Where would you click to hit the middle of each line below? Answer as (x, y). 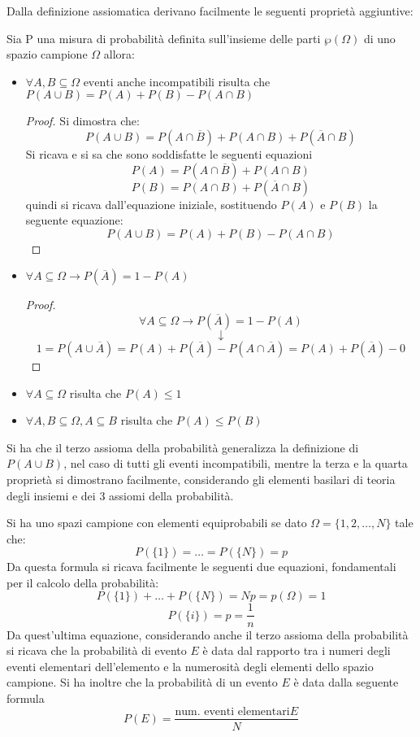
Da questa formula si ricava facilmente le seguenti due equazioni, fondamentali (201, 567)
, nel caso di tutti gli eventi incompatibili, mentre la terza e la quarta (236, 463)
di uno (379, 38)
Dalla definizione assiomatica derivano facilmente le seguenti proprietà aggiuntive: (210, 11)
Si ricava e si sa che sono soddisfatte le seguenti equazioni (169, 153)
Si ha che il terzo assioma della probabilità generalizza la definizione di (183, 447)
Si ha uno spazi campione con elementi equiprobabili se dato (157, 523)
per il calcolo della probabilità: (83, 582)
